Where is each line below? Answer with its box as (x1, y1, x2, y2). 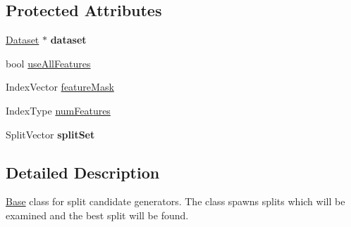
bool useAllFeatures (6, 56, 91, 70)
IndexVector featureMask (6, 79, 114, 94)
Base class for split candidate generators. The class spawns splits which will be (6, 194, 345, 209)
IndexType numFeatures (6, 103, 111, 117)
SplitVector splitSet (6, 127, 95, 141)
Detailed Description (6, 161, 160, 183)
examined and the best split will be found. (6, 207, 189, 222)
